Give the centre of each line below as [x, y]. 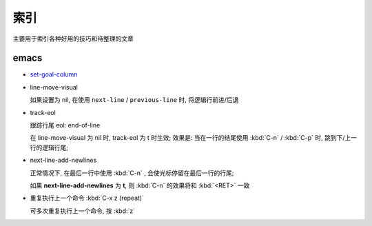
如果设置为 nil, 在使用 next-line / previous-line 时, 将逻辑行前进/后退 [134, 100]
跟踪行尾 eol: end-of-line [65, 125]
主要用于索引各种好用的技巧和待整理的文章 [73, 39]
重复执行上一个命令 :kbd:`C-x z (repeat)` [87, 198]
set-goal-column [54, 74]
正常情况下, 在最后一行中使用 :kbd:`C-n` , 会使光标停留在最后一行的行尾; [132, 173]
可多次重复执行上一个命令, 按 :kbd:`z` [83, 211]
